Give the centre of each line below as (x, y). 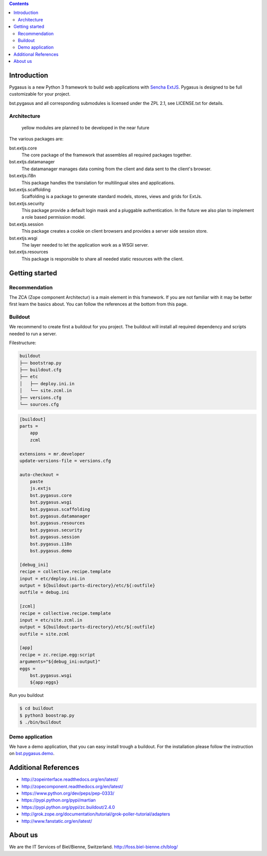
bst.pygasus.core (51, 495)
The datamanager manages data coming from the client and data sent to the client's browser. (117, 169)
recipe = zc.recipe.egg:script (58, 655)
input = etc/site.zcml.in (51, 620)
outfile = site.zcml (44, 634)
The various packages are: (36, 139)
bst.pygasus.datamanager (60, 516)
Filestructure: (23, 343)
